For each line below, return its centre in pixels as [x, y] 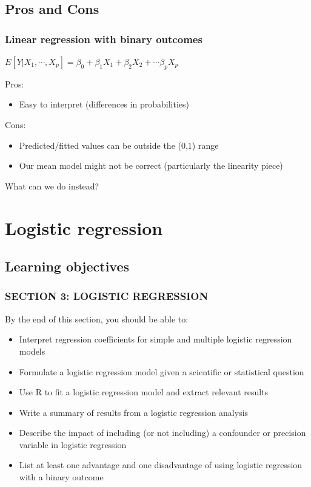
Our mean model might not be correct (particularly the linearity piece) [151, 165]
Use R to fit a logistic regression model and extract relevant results [144, 392]
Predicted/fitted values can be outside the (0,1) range [119, 145]
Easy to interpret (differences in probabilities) [104, 104]
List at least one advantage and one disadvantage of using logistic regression [161, 465]
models [32, 351]
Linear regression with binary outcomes [104, 39]
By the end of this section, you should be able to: [97, 318]
